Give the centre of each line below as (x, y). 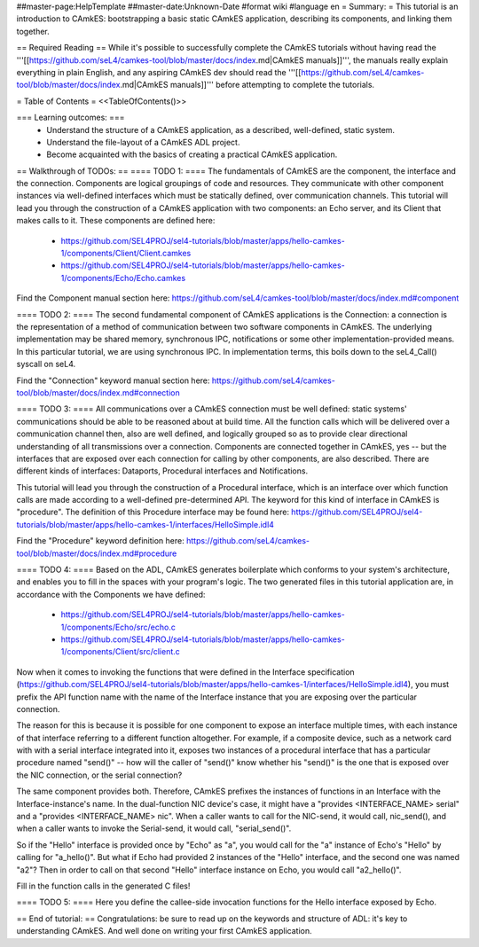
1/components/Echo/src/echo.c (118, 627)
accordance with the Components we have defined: (111, 594)
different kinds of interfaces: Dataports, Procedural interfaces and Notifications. (162, 471)
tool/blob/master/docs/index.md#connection (98, 392)
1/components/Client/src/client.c (121, 652)
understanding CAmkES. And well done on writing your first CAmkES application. (164, 931)
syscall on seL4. (46, 364)
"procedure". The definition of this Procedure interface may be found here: (153, 512)
